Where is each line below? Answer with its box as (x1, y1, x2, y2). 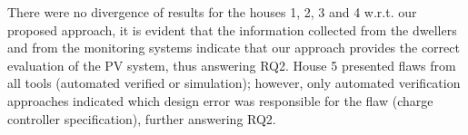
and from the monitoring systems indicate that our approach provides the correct (7, 38, 460, 57)
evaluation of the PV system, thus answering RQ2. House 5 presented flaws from (7, 55, 456, 74)
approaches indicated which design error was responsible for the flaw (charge (7, 91, 433, 110)
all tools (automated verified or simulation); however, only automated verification (7, 73, 461, 92)
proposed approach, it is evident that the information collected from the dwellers (7, 20, 457, 39)
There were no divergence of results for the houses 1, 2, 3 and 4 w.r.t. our (7, 3, 417, 21)
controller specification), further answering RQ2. (7, 109, 276, 128)
